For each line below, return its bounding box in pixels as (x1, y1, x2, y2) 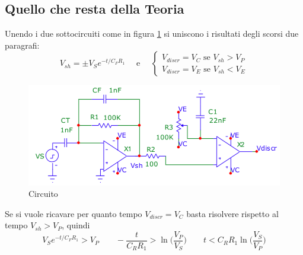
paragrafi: (5, 39, 40, 51)
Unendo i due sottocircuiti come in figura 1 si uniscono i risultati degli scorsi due (5, 27, 299, 40)
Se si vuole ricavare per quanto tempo (5, 207, 142, 219)
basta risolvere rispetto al (186, 207, 279, 219)
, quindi (62, 219, 90, 231)
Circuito (28, 187, 58, 200)
